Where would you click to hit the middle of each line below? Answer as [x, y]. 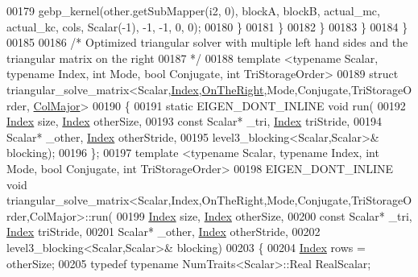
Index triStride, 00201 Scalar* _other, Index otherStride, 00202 [163, 232]
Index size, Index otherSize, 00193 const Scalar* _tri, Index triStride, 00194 [194, 121]
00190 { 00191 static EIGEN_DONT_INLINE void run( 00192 [249, 105]
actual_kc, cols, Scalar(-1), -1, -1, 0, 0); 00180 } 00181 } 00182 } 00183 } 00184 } [207, 26]
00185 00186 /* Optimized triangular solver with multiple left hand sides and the [207, 42]
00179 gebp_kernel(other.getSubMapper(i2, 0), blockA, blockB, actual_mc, [193, 10]
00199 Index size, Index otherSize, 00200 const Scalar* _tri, [264, 215]
